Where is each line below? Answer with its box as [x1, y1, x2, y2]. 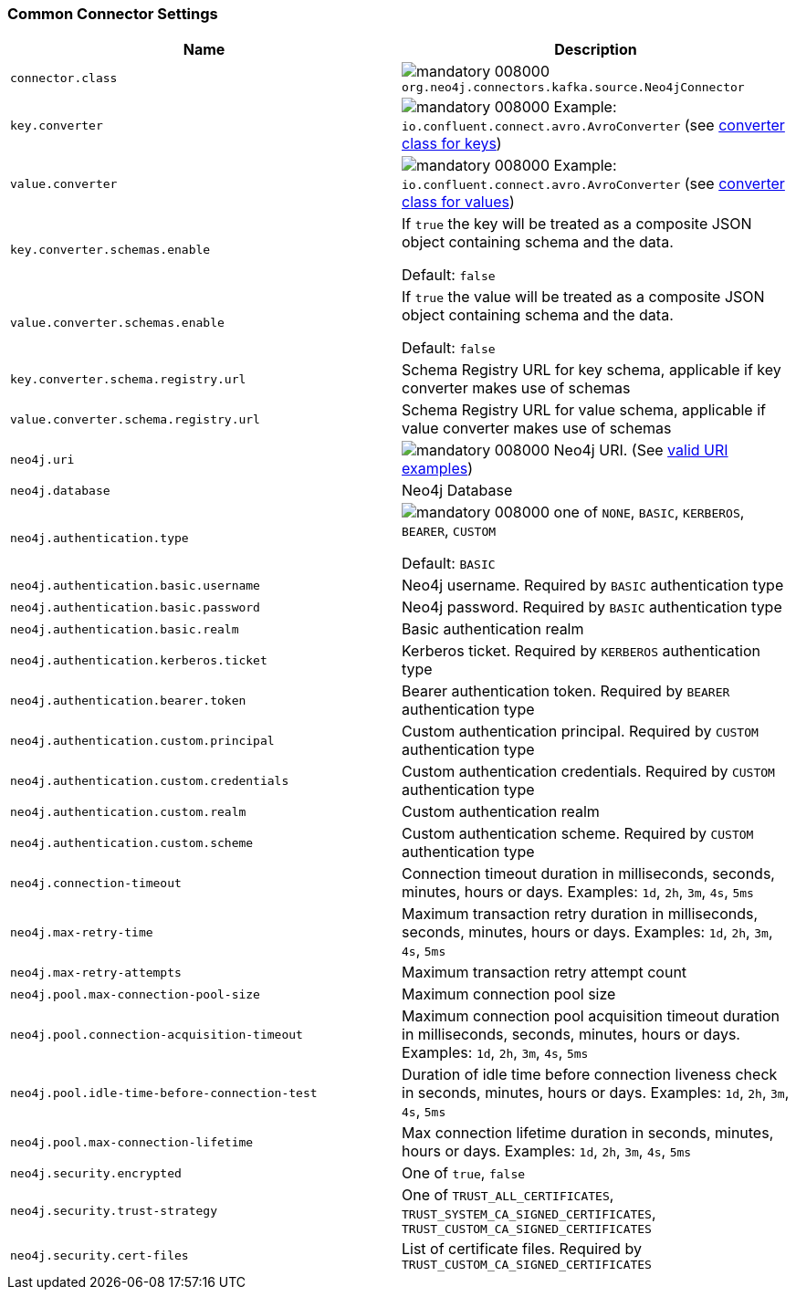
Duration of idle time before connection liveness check [402, 1065, 778, 1084]
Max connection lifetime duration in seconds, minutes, [402, 1124, 774, 1143]
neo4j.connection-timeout [10, 875, 182, 890]
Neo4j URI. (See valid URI [553, 441, 728, 460]
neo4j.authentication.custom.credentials [10, 773, 289, 788]
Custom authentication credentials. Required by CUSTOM [402, 762, 775, 781]
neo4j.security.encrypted [10, 1166, 182, 1180]
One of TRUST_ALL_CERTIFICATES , [402, 1186, 614, 1205]
